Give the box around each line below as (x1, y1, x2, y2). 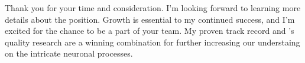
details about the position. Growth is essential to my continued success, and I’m (5, 13, 295, 25)
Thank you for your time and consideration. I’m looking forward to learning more (5, 2, 301, 13)
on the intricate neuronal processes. (5, 47, 133, 60)
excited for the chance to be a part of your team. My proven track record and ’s (5, 24, 294, 37)
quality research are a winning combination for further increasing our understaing (5, 36, 300, 48)
